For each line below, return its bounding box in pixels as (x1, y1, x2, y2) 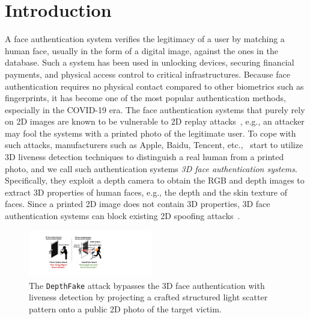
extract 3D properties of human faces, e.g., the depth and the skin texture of (5, 185, 287, 198)
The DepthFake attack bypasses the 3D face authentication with (29, 279, 265, 291)
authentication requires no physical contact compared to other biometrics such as (5, 79, 304, 92)
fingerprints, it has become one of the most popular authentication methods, (5, 91, 286, 104)
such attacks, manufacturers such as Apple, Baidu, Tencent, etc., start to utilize (5, 138, 303, 151)
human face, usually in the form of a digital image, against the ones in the (5, 44, 278, 57)
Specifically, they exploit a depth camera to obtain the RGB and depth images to (5, 174, 305, 187)
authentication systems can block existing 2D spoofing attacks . (5, 209, 240, 222)
